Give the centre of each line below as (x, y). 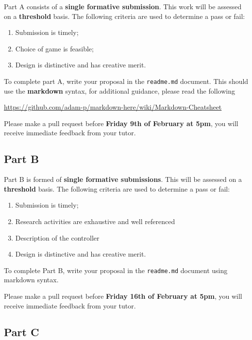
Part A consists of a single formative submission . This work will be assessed (123, 6)
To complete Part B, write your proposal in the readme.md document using (116, 270)
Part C (22, 332)
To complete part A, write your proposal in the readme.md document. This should (126, 81)
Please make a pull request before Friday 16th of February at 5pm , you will (123, 296)
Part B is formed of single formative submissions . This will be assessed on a (123, 179)
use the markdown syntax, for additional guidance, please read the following (119, 90)
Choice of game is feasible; (54, 48)
